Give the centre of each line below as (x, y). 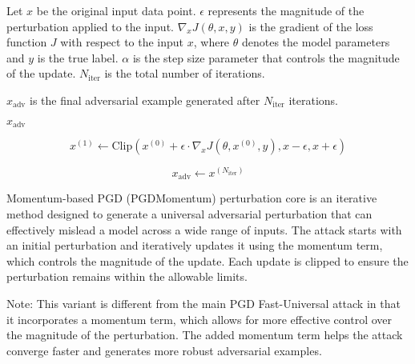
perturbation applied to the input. (90, 26)
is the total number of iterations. (185, 73)
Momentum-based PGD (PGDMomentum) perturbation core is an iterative (192, 198)
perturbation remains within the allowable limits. (127, 276)
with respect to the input (122, 42)
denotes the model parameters (316, 42)
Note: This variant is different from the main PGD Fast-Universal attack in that (203, 304)
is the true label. (78, 57)
